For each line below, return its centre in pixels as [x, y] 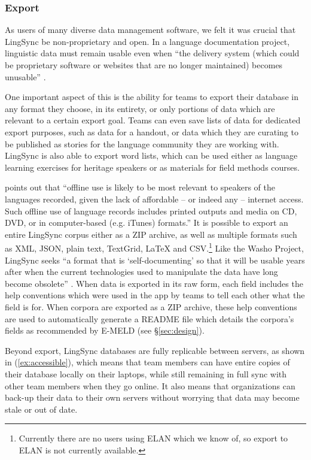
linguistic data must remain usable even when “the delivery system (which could [152, 53]
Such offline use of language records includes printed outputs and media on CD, [151, 211]
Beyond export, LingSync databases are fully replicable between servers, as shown [155, 350]
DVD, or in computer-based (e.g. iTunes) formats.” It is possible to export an [147, 223]
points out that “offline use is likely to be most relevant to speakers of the [140, 187]
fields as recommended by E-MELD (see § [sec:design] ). [105, 330]
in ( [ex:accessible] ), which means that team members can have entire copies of [147, 362]
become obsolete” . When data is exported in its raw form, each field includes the [154, 283]
